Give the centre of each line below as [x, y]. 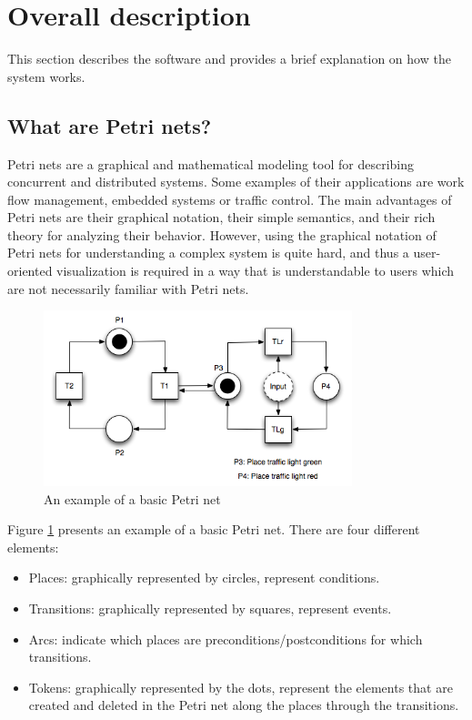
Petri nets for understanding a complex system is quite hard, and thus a [208, 253]
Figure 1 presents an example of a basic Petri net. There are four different [214, 529]
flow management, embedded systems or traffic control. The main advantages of [230, 199]
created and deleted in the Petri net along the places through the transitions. [244, 705]
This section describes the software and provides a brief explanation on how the [229, 59]
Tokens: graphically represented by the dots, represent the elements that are [241, 687]
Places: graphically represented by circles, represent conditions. [204, 578]
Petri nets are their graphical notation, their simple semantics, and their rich [221, 217]
